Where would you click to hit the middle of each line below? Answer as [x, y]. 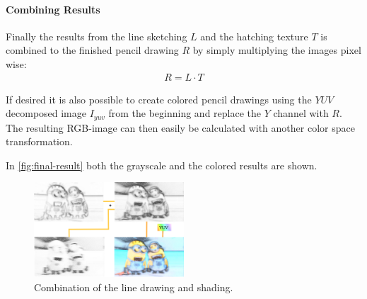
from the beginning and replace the [185, 113]
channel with [301, 113]
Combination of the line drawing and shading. [134, 287]
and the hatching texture [254, 36]
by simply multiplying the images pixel [277, 50]
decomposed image [46, 113]
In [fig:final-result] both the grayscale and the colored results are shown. [162, 165]
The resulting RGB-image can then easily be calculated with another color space [180, 127]
